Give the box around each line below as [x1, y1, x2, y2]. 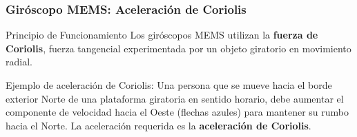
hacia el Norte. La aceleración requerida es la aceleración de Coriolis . [6, 118, 311, 132]
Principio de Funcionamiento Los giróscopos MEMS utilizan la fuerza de [6, 28, 318, 42]
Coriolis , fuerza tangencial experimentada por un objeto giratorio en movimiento [6, 41, 351, 55]
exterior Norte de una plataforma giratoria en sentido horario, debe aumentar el [6, 91, 344, 105]
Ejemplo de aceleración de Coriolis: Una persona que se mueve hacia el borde [6, 78, 332, 92]
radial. [6, 54, 32, 69]
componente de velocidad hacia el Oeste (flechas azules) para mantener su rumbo [6, 105, 349, 119]
